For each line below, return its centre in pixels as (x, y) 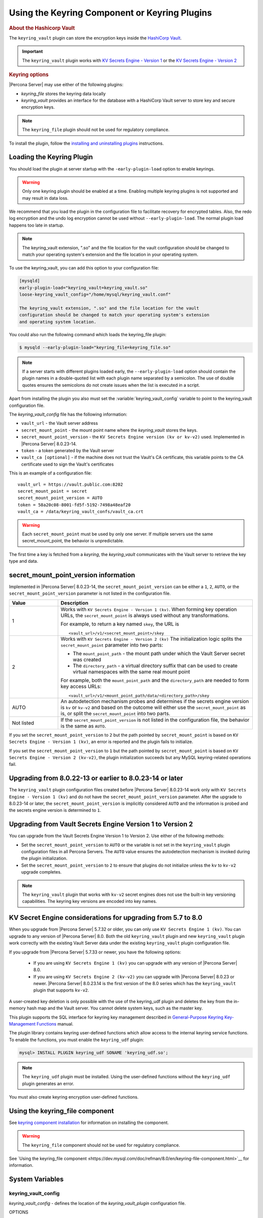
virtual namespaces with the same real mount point (131, 671)
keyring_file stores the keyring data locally (63, 94)
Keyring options (29, 75)
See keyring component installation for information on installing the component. (89, 1123)
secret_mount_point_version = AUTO (60, 498)
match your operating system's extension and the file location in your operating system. (110, 255)
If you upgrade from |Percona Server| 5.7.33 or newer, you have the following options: (95, 952)
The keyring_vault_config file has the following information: (68, 415)
